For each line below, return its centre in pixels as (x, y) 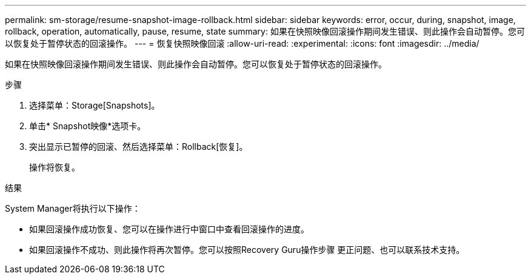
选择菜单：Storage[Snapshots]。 (95, 105)
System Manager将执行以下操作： (73, 208)
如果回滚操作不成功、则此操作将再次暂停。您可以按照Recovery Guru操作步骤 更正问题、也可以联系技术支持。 (247, 250)
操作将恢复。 (55, 167)
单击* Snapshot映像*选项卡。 (88, 126)
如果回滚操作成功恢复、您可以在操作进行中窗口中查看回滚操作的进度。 (169, 229)
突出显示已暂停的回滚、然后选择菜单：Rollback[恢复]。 (139, 146)
